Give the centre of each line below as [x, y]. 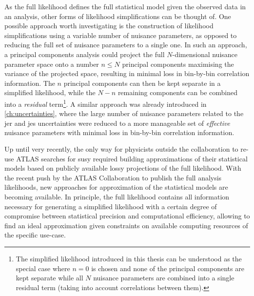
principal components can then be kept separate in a [142, 83]
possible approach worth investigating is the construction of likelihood [109, 26]
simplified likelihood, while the [50, 92]
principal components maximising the [178, 64]
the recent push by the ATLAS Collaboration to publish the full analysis [113, 177]
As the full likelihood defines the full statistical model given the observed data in [125, 6]
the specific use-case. [35, 235]
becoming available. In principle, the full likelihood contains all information [117, 196]
